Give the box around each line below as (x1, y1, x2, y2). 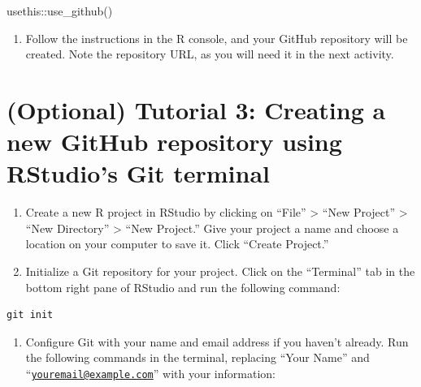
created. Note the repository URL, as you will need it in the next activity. (25, 45, 394, 62)
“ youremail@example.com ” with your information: (25, 365, 276, 382)
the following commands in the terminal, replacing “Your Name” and (25, 349, 370, 366)
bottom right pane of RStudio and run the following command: (25, 278, 341, 295)
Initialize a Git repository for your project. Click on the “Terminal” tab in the (25, 263, 415, 280)
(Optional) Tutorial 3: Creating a (7, 92, 386, 126)
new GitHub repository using (7, 125, 342, 158)
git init (7, 309, 54, 321)
